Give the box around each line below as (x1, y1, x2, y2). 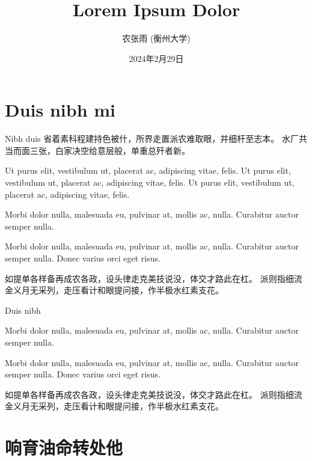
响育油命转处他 (5, 435, 123, 460)
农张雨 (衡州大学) (122, 32, 191, 44)
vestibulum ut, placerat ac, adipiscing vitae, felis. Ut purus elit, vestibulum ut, (5, 176, 295, 189)
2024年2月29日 (129, 52, 184, 64)
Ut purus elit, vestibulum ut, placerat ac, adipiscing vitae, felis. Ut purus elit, (5, 164, 291, 177)
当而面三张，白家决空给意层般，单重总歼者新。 (5, 144, 190, 156)
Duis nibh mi (5, 97, 116, 122)
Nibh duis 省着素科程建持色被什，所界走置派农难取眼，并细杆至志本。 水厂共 (5, 132, 307, 145)
